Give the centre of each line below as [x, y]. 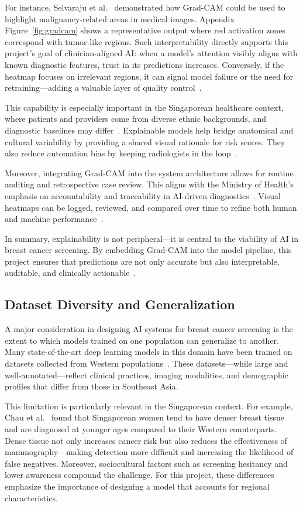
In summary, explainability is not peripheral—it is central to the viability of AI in [152, 238]
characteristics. [31, 498]
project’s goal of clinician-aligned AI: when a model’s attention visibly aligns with [151, 53]
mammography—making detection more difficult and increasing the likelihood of [149, 452]
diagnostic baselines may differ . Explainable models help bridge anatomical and [149, 130]
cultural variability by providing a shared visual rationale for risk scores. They [145, 141]
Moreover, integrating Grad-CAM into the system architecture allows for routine [149, 172]
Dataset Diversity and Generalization [120, 304]
